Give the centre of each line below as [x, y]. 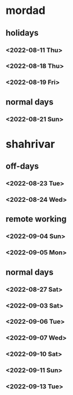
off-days [22, 166]
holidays [22, 33]
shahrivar [30, 144]
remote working [36, 219]
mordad [26, 11]
